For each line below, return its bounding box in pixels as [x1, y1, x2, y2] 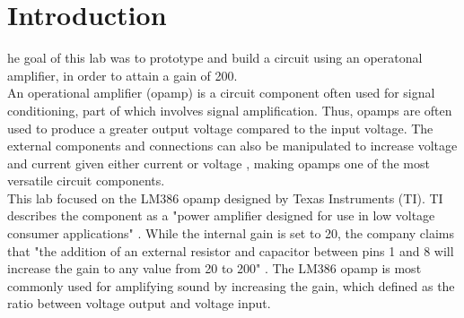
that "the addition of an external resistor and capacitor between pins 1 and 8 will [7, 241, 454, 260]
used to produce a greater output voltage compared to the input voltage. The [7, 118, 433, 137]
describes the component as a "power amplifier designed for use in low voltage [7, 206, 435, 225]
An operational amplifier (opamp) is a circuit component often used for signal [7, 83, 435, 102]
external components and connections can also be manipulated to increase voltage [7, 136, 458, 155]
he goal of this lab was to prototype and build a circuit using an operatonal [7, 48, 423, 67]
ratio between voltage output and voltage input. [7, 294, 271, 313]
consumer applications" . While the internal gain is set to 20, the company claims [7, 224, 455, 243]
